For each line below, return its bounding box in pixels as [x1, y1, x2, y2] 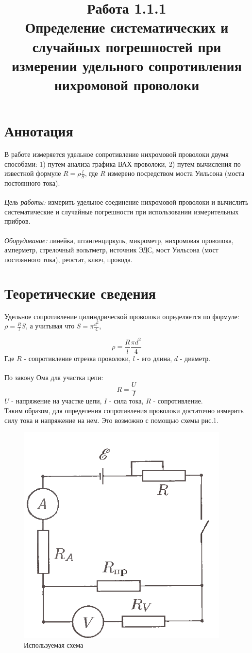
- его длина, [137, 353, 172, 363]
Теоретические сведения [4, 283, 156, 303]
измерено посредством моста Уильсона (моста [107, 168, 245, 178]
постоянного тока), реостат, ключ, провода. [4, 254, 133, 264]
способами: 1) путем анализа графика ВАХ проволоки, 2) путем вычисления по [4, 158, 241, 169]
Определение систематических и [25, 17, 229, 37]
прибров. [4, 216, 31, 226]
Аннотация [4, 121, 73, 141]
